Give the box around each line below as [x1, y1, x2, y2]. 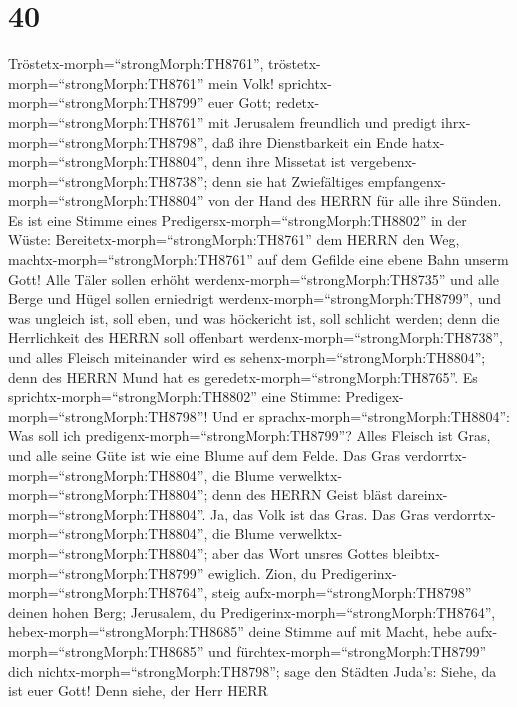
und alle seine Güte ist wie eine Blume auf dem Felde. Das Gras [8, 445, 400, 465]
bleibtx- [392, 542, 440, 563]
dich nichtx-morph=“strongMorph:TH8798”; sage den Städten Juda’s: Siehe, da [8, 660, 497, 681]
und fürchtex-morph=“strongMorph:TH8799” [208, 640, 487, 661]
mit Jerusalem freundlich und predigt [208, 111, 437, 132]
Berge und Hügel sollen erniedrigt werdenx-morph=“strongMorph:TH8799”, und [8, 288, 502, 309]
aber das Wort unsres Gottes [212, 542, 388, 563]
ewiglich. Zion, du [208, 562, 317, 583]
